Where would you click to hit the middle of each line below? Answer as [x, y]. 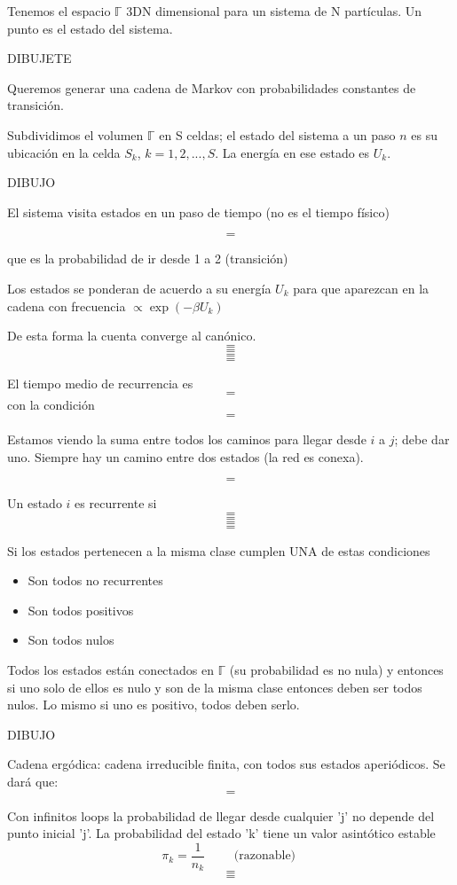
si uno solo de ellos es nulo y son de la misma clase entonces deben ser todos [215, 687]
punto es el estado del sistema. [90, 28]
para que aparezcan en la [361, 288]
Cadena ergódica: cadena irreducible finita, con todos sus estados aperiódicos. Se [226, 764]
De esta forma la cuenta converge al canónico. [132, 336]
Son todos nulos [71, 640]
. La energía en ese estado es [292, 152]
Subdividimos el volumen [75, 134]
